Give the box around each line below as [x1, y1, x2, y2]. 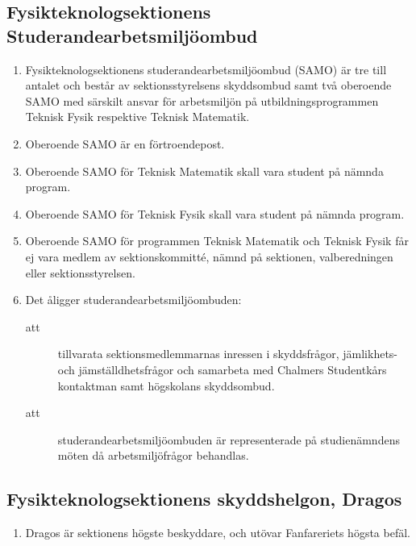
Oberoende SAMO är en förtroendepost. [25, 135, 225, 152]
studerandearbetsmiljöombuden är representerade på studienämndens [57, 431, 400, 448]
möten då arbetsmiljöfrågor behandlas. [57, 447, 249, 464]
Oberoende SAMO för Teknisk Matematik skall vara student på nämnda [25, 162, 384, 179]
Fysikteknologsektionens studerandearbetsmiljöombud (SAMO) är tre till [25, 60, 387, 77]
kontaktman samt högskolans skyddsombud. [57, 377, 275, 394]
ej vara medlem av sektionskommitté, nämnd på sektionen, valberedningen [25, 248, 393, 265]
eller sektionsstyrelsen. [25, 264, 135, 281]
